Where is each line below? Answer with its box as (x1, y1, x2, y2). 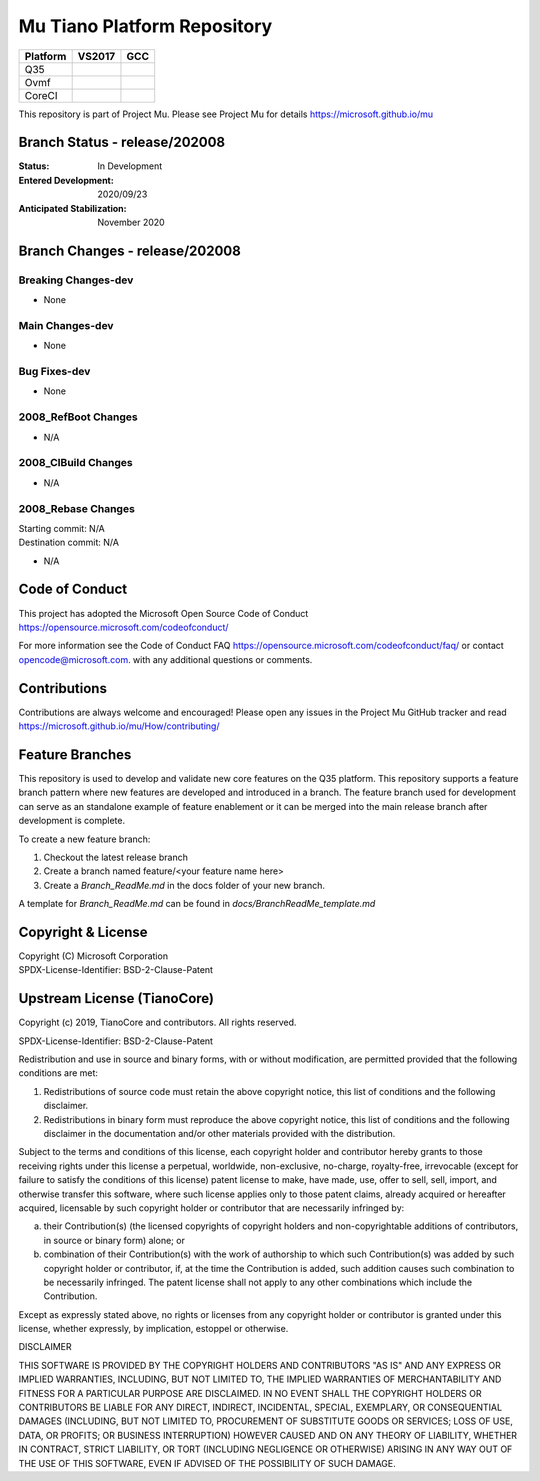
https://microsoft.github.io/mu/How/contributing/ (18, 720, 220, 732)
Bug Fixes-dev (18, 365, 91, 379)
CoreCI (24, 88, 59, 102)
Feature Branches (18, 746, 132, 763)
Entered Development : (18, 174, 114, 186)
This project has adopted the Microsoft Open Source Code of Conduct (18, 607, 309, 619)
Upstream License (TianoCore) (18, 990, 215, 1007)
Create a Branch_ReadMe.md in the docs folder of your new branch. (43, 879, 325, 891)
